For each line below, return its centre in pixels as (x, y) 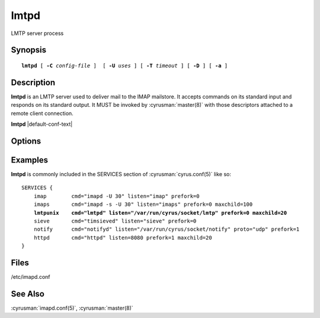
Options (26, 141)
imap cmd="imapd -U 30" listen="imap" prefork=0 (116, 196)
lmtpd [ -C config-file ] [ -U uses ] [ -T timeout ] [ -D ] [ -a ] (125, 66)
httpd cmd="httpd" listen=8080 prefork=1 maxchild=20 (123, 238)
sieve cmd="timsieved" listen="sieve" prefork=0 (115, 221)
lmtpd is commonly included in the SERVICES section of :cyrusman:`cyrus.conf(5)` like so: (121, 174)
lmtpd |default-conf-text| (42, 124)
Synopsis (29, 50)
